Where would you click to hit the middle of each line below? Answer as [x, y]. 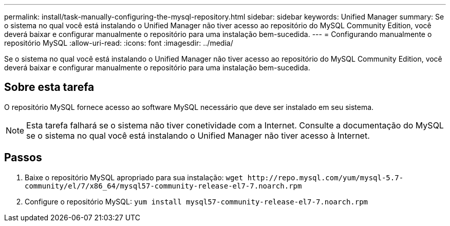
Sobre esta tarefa [49, 87]
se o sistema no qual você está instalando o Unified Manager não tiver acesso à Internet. [198, 135]
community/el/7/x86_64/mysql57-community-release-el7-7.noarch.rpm [163, 186]
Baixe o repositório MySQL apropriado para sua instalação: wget [134, 177]
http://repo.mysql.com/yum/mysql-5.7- [325, 177]
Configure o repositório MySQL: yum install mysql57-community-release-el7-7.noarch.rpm [196, 201]
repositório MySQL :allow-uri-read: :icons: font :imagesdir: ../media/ [119, 43]
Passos [23, 158]
